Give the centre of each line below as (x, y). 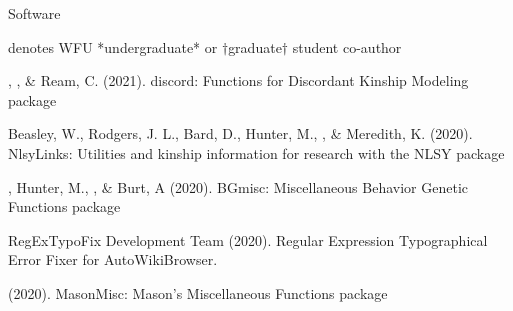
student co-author (347, 46)
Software (34, 13)
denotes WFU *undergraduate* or (113, 46)
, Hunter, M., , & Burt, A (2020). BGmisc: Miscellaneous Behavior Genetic (238, 186)
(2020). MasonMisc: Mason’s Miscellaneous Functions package (198, 292)
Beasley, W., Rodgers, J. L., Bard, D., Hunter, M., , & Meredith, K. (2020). (240, 133)
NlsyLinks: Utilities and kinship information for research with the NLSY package (256, 152)
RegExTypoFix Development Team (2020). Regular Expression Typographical (248, 239)
